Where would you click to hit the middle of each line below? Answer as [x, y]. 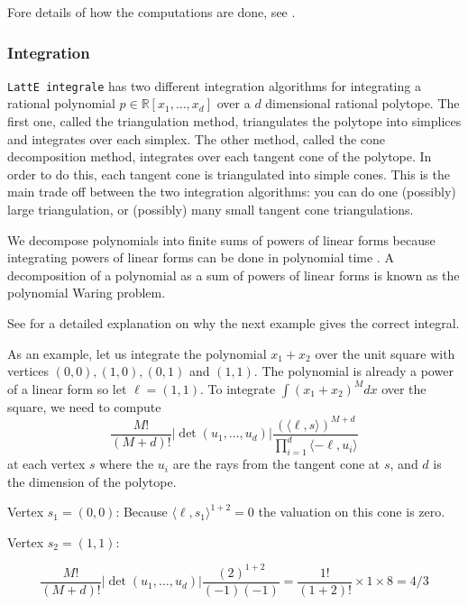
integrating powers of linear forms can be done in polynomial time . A [201, 257]
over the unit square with [385, 353]
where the [127, 464]
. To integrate [238, 388]
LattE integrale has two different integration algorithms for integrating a [214, 85]
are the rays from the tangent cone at [276, 464]
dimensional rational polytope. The [362, 103]
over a [234, 103]
